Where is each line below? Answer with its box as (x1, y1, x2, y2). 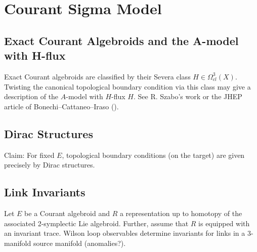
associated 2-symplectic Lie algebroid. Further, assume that (4, 218, 189, 228)
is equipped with (198, 218, 250, 228)
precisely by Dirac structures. (4, 159, 95, 170)
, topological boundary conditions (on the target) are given (62, 149, 245, 160)
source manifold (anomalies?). (33, 237, 126, 248)
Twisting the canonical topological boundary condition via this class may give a (4, 81, 251, 92)
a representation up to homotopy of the (119, 207, 242, 218)
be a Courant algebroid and (24, 207, 110, 218)
